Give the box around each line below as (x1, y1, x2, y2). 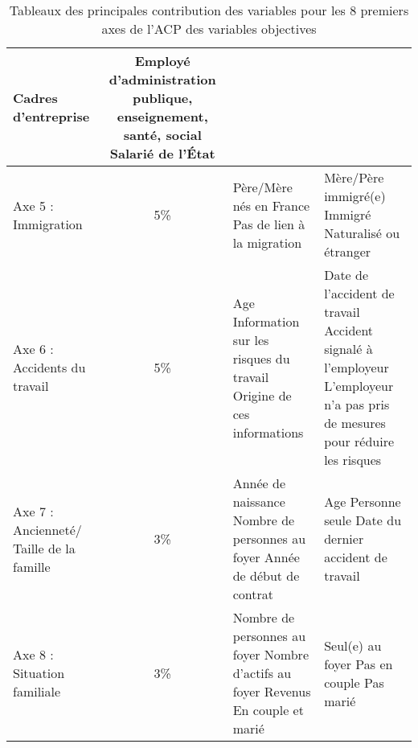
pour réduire (324, 432, 395, 450)
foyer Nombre (232, 645, 309, 664)
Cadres (13, 88, 58, 107)
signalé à (324, 339, 373, 358)
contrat (232, 585, 273, 603)
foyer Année (232, 548, 300, 566)
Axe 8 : (13, 645, 54, 664)
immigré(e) (324, 187, 386, 205)
